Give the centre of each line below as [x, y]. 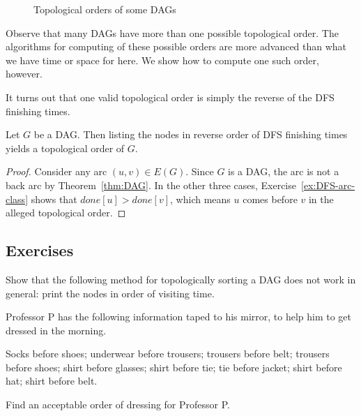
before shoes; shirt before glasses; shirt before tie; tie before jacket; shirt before [174, 367]
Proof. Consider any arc [56, 171]
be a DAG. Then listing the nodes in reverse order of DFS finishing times [191, 134]
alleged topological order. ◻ [66, 213]
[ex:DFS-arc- [328, 185]
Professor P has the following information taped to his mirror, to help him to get [179, 317]
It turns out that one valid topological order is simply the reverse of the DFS [170, 97]
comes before [270, 199]
